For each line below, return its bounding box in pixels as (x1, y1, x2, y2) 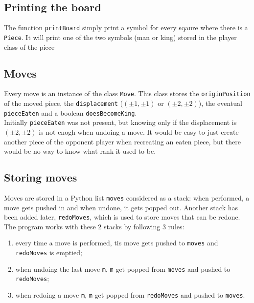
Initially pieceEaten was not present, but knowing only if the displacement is (4, 117, 237, 127)
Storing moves (4, 170, 77, 185)
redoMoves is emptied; (15, 247, 82, 258)
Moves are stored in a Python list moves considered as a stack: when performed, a (4, 192, 250, 202)
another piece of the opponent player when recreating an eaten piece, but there (4, 136, 241, 146)
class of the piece (4, 41, 55, 52)
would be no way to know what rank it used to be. (4, 146, 156, 156)
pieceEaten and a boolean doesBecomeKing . (4, 107, 137, 118)
